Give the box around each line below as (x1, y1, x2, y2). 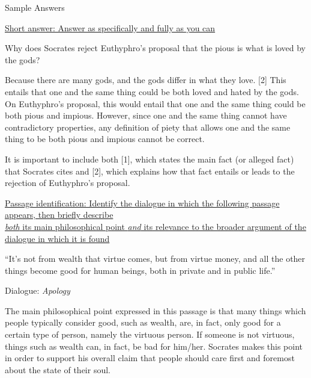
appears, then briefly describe (5, 208, 113, 221)
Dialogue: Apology (5, 284, 70, 297)
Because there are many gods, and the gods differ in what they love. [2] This (5, 73, 286, 86)
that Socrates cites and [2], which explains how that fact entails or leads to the (5, 164, 295, 177)
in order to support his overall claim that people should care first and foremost (5, 352, 295, 364)
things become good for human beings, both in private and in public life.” (5, 264, 276, 276)
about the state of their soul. (5, 363, 110, 376)
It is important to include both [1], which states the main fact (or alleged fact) (5, 152, 294, 165)
